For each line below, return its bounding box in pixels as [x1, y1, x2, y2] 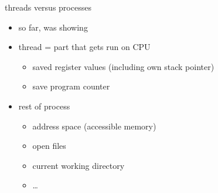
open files [32, 139, 66, 152]
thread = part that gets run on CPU [18, 41, 151, 53]
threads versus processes [5, 1, 91, 13]
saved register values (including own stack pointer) [32, 60, 214, 72]
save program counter [32, 80, 110, 92]
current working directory [32, 159, 125, 171]
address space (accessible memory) [32, 119, 156, 132]
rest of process [18, 99, 70, 112]
